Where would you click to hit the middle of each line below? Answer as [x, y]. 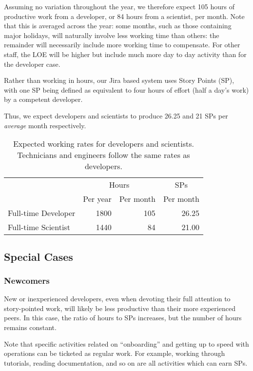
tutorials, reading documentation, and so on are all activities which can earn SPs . [126, 362]
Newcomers [27, 280]
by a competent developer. [43, 99]
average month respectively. [45, 125]
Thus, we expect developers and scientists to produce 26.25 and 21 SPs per [116, 115]
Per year [97, 199]
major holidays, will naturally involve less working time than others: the [112, 35]
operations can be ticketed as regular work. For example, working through [115, 353]
